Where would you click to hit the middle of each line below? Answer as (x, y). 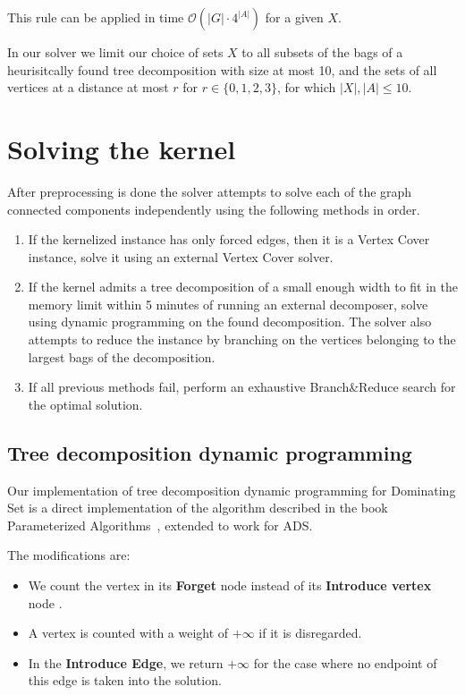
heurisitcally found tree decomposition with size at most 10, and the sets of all (222, 69)
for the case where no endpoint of (345, 662)
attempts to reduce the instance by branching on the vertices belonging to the (242, 339)
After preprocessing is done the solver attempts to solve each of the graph (210, 191)
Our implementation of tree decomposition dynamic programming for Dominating (232, 490)
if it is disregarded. (310, 633)
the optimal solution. (85, 404)
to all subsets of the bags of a (322, 52)
